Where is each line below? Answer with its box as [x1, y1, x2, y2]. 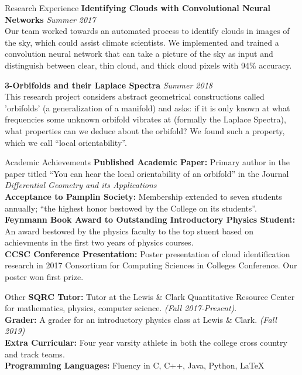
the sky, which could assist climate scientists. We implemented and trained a [5, 36, 279, 48]
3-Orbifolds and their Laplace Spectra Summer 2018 [5, 79, 212, 91]
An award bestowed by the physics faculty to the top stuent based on [5, 224, 254, 237]
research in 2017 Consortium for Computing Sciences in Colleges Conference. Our [5, 259, 297, 271]
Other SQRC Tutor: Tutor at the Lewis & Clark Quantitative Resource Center [5, 290, 295, 302]
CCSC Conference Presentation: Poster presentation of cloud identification [5, 247, 290, 260]
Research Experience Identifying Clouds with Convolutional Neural [5, 2, 271, 13]
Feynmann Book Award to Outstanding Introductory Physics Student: [5, 213, 296, 226]
